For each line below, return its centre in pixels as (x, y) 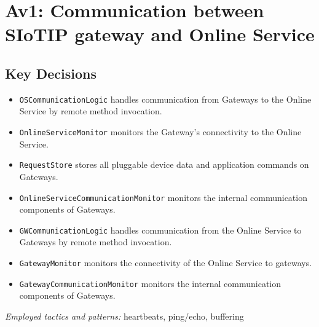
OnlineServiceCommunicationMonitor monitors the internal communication (163, 197)
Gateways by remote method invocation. (96, 242)
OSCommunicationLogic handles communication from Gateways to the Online (165, 99)
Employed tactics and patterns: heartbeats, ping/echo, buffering (124, 316)
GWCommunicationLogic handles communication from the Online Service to (160, 230)
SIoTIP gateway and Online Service (160, 34)
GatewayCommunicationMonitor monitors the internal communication (150, 283)
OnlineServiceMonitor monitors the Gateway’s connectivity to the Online (160, 132)
